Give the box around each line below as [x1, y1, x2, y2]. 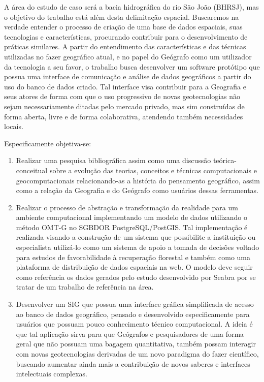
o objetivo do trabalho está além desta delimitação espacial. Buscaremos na [4, 11, 239, 22]
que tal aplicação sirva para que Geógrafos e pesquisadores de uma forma [16, 328, 244, 339]
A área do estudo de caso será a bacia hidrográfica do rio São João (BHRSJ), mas [4, 2, 259, 12]
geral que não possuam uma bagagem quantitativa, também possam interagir [16, 338, 256, 349]
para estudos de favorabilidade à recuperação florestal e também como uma [16, 251, 251, 262]
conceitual [16, 165, 48, 175]
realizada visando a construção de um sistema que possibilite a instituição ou [16, 232, 256, 242]
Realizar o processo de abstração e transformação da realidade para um [16, 202, 238, 212]
